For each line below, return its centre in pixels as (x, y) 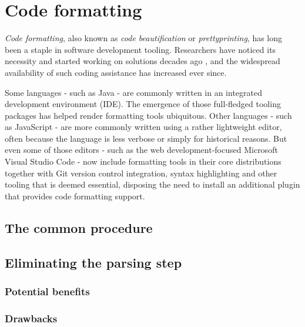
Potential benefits (47, 291)
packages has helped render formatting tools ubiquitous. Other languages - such (148, 115)
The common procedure (79, 227)
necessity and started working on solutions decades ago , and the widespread (143, 61)
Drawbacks (31, 318)
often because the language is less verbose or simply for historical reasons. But (146, 138)
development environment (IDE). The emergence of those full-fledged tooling (143, 104)
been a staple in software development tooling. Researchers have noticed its (140, 49)
